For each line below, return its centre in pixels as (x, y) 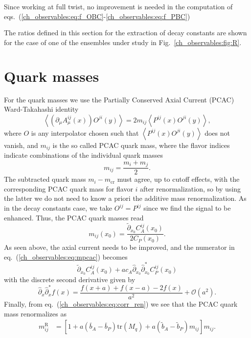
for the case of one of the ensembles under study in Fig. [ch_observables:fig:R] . (123, 42)
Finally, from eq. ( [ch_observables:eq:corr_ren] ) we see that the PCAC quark (121, 303)
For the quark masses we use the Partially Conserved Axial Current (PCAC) (119, 99)
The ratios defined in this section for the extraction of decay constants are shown (125, 33)
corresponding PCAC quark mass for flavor (68, 188)
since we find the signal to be (187, 208)
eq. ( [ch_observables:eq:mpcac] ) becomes (66, 256)
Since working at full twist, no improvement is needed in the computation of (118, 6)
